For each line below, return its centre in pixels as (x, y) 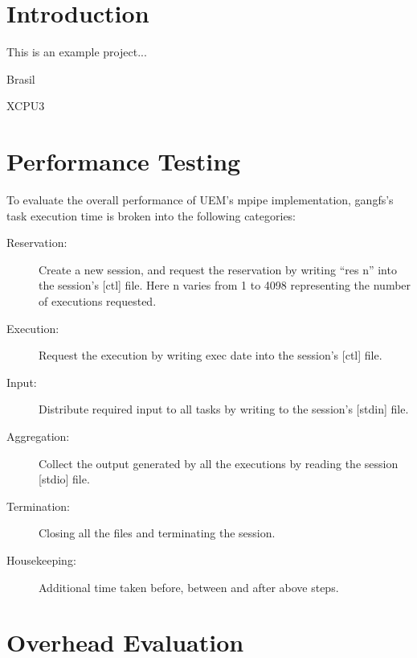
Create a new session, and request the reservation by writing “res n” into (218, 269)
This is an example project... (77, 52)
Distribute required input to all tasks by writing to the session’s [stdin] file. (224, 409)
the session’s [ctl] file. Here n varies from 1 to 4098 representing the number (225, 285)
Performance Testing (124, 161)
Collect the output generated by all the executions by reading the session (219, 463)
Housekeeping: (41, 559)
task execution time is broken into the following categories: (151, 215)
